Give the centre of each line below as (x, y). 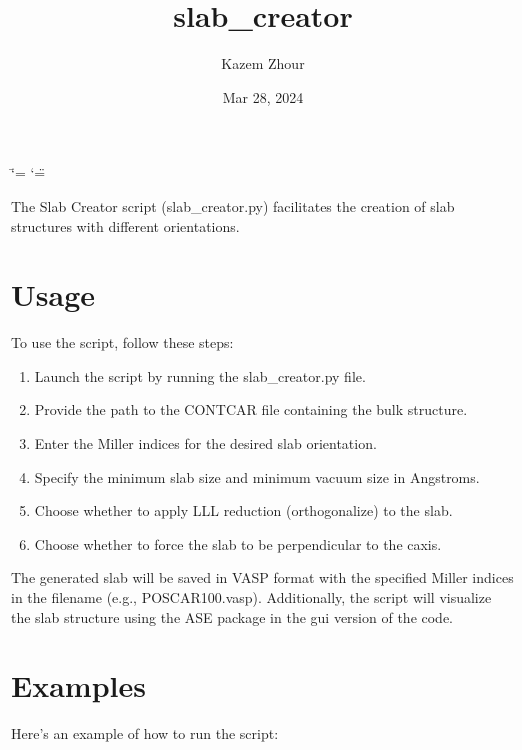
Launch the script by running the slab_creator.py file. (200, 375)
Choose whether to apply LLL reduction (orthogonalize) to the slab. (243, 510)
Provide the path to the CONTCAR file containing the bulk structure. (251, 409)
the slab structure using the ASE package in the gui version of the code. (232, 616)
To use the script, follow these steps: (122, 342)
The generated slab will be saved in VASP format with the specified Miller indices (262, 577)
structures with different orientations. (125, 225)
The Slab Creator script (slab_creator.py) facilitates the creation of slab (233, 205)
